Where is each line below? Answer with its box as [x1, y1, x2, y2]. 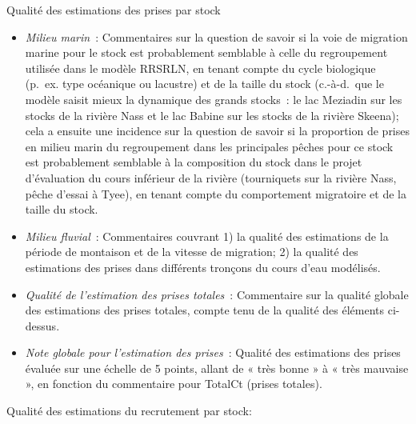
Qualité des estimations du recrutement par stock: [6, 402, 252, 419]
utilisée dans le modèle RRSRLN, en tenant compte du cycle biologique [25, 59, 376, 76]
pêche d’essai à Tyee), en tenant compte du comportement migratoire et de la [25, 185, 406, 202]
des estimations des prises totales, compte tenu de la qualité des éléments [25, 302, 385, 318]
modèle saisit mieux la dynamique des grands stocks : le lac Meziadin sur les [25, 90, 402, 107]
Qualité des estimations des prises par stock [6, 2, 221, 18]
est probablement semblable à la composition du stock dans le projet [25, 154, 362, 170]
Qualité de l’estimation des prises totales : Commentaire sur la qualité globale [25, 286, 409, 302]
